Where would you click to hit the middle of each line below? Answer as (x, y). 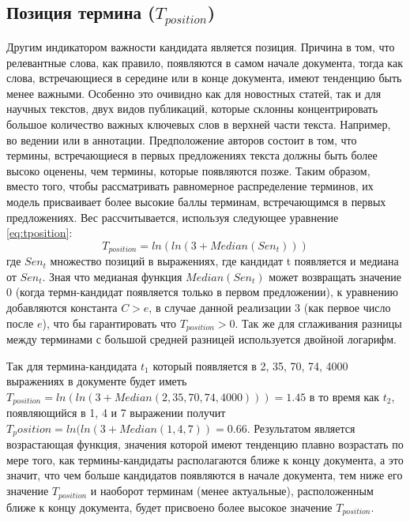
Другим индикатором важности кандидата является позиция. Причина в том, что (201, 46)
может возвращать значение (335, 276)
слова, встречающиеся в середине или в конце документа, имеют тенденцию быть (204, 78)
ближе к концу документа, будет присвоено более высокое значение (169, 507)
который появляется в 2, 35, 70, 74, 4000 (250, 365)
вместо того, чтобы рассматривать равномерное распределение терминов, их (190, 186)
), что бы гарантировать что (109, 323)
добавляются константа (62, 307)
